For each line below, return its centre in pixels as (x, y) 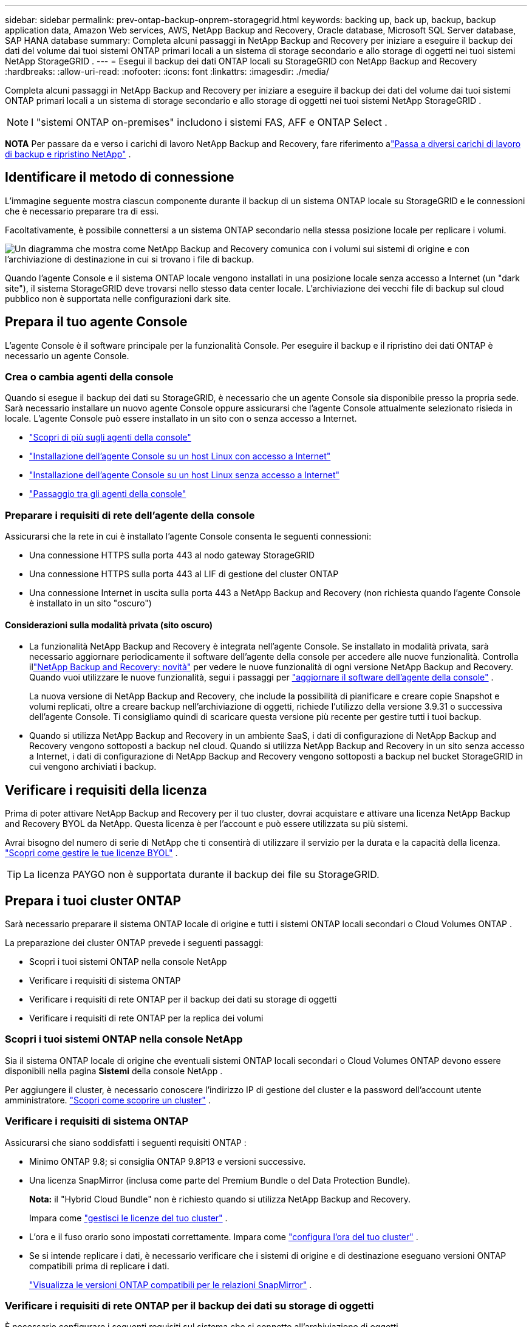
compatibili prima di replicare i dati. (99, 1266)
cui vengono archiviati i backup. (93, 767)
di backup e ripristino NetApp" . (68, 154)
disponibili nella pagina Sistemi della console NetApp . (114, 1071)
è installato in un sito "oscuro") (90, 603)
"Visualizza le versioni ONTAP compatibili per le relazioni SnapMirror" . (171, 1284)
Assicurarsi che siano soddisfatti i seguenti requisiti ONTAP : (126, 1142)
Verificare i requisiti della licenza (106, 790)
